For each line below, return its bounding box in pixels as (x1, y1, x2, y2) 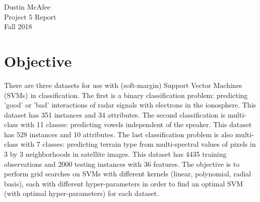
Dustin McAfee (4, 2, 51, 12)
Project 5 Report (4, 11, 56, 22)
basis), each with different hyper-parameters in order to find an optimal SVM (4, 178, 243, 188)
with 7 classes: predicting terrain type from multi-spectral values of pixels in (20, 139, 256, 149)
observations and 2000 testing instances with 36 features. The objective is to (4, 158, 240, 169)
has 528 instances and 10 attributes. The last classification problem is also (4, 129, 233, 139)
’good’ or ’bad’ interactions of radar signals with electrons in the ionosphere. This (4, 99, 256, 110)
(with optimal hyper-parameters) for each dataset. (4, 188, 159, 198)
